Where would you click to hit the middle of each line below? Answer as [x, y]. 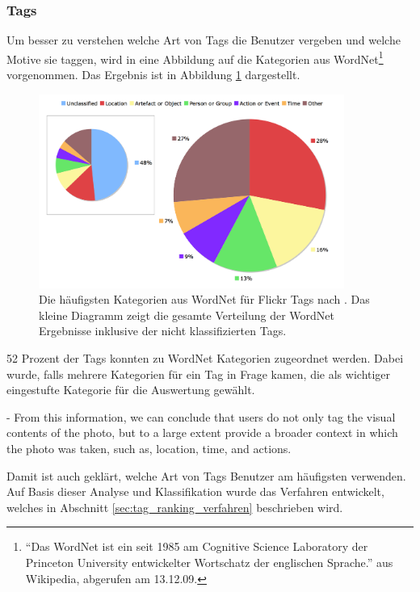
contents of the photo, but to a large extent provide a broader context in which [202, 432]
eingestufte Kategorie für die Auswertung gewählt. [131, 390]
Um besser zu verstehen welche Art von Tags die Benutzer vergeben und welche [204, 40]
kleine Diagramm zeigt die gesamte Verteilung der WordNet [187, 315]
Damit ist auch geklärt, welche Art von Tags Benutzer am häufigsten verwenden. [206, 475]
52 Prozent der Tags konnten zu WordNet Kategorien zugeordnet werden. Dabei [205, 358]
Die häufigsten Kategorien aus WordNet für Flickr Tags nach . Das [204, 299]
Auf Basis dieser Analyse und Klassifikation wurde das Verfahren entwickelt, [195, 491]
